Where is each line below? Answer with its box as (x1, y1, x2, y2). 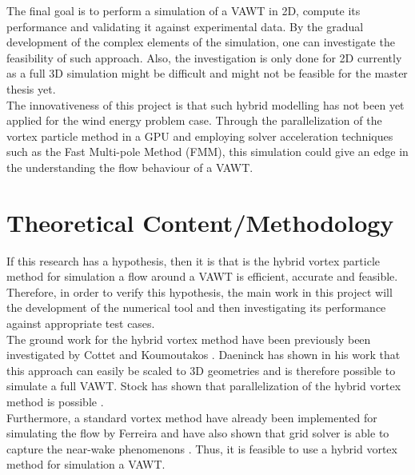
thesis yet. (6, 80, 56, 97)
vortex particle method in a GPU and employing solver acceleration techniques (6, 127, 393, 144)
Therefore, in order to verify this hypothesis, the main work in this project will (6, 283, 393, 300)
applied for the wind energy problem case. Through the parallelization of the (6, 112, 382, 129)
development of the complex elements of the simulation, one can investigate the (6, 34, 395, 50)
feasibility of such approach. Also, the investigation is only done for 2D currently (6, 49, 402, 66)
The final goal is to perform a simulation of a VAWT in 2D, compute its (6, 2, 361, 18)
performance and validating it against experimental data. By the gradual (6, 18, 364, 34)
